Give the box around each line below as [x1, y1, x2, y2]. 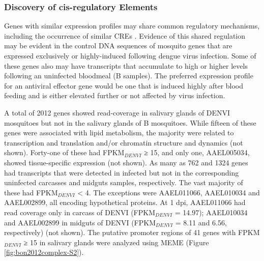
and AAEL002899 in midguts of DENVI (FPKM [4, 217, 156, 227]
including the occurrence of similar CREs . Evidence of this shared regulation [4, 30, 246, 41]
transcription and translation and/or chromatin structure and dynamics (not [4, 137, 243, 148]
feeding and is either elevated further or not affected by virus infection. [4, 90, 225, 101]
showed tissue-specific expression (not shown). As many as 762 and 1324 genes [4, 157, 248, 167]
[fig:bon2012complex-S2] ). [4, 247, 84, 257]
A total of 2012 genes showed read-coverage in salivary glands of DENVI [4, 107, 230, 118]
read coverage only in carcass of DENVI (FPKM [4, 207, 155, 217]
